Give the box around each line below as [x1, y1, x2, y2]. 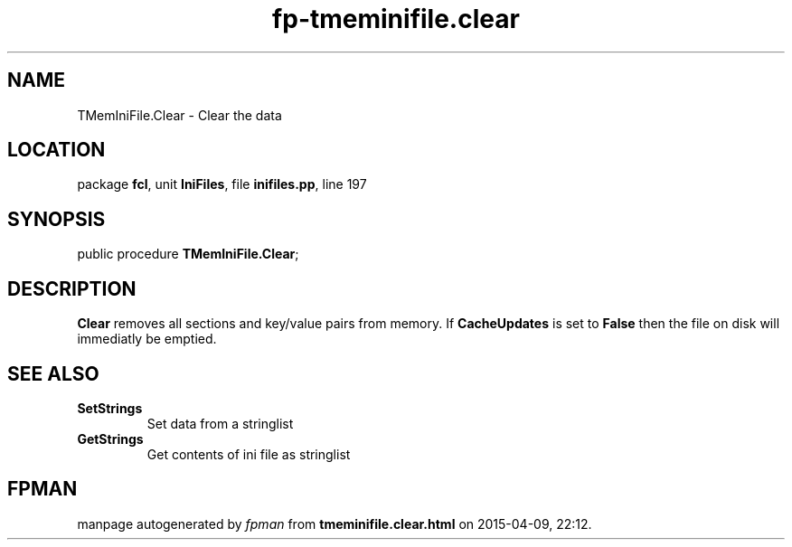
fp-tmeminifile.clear [272, 4, 520, 34]
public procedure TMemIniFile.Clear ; [77, 246, 299, 262]
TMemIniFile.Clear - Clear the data [77, 107, 282, 123]
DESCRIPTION [7, 277, 137, 300]
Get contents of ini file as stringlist [146, 446, 351, 462]
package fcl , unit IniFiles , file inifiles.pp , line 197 [77, 176, 367, 193]
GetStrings [77, 430, 144, 447]
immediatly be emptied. [77, 331, 217, 347]
